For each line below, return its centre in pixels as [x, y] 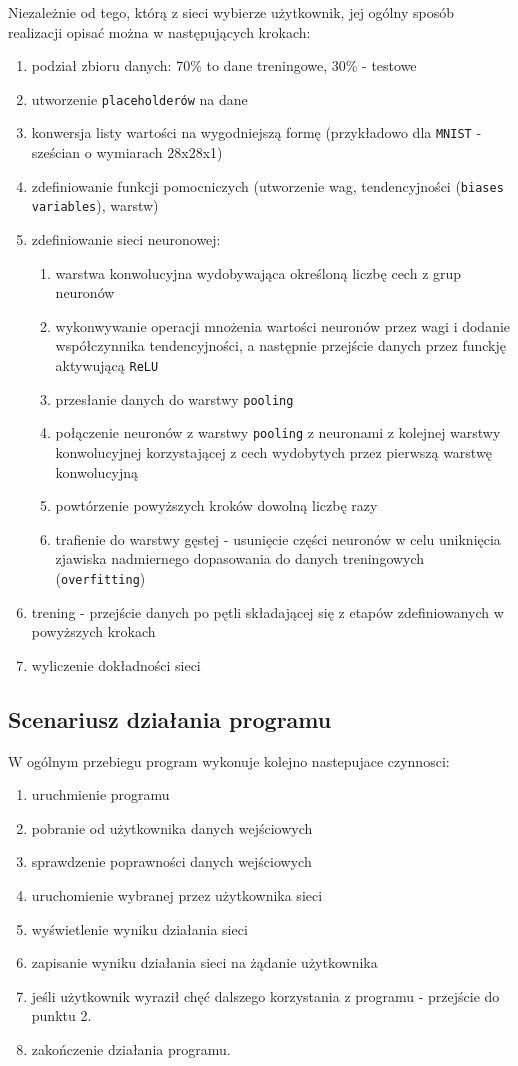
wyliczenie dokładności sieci [116, 664]
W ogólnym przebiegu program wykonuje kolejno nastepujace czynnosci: [229, 760]
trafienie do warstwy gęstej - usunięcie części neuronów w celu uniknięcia [278, 538]
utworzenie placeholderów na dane [139, 98]
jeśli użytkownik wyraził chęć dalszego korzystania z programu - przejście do [265, 995]
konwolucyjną [97, 471]
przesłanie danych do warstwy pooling [174, 398]
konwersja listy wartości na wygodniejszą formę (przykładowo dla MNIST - [256, 132]
